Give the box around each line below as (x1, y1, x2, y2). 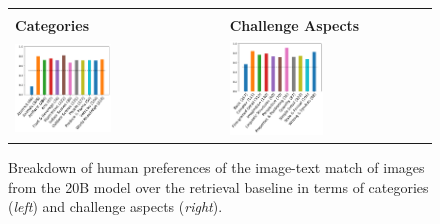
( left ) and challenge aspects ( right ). (8, 196, 223, 217)
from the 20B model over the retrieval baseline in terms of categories (8, 176, 429, 197)
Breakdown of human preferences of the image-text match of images (8, 156, 425, 177)
